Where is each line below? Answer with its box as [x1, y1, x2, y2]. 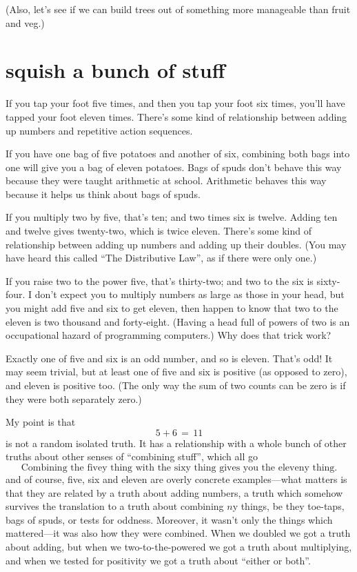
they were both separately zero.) [6, 391, 142, 406]
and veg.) [6, 15, 45, 30]
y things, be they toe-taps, [232, 499, 345, 513]
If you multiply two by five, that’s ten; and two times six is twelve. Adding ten [6, 210, 338, 224]
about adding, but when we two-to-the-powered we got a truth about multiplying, [6, 539, 352, 553]
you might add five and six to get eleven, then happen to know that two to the [6, 301, 338, 315]
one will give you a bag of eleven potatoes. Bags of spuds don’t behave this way [6, 159, 342, 174]
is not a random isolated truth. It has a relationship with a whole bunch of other [6, 435, 347, 450]
